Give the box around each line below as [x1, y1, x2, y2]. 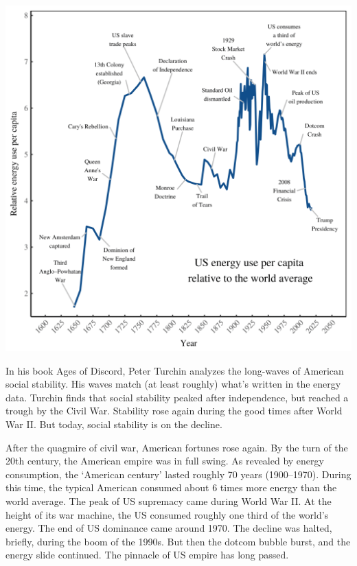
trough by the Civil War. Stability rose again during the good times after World [5, 403, 343, 418]
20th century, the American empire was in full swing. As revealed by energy [5, 453, 324, 468]
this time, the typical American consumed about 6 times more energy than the [5, 480, 337, 495]
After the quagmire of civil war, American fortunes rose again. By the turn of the [5, 440, 348, 454]
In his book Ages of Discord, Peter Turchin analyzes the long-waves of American [5, 363, 344, 377]
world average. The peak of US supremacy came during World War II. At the [5, 493, 332, 508]
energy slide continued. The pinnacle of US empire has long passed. [5, 547, 289, 562]
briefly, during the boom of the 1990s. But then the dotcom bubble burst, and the [5, 534, 351, 548]
